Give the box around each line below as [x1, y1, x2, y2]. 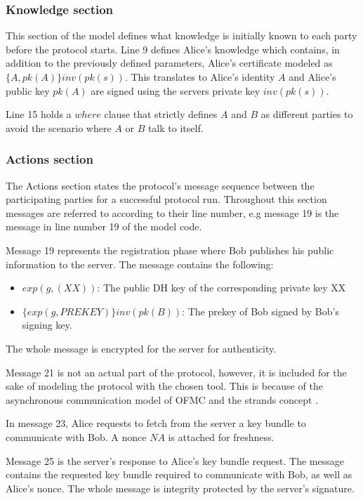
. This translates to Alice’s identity [124, 70, 275, 84]
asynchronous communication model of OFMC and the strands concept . [6, 392, 319, 407]
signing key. [22, 317, 72, 332]
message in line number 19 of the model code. [6, 219, 202, 234]
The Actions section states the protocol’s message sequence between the [6, 178, 315, 192]
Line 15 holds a [6, 107, 72, 121]
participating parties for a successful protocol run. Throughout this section [6, 192, 327, 206]
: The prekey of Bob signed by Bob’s [182, 303, 339, 318]
